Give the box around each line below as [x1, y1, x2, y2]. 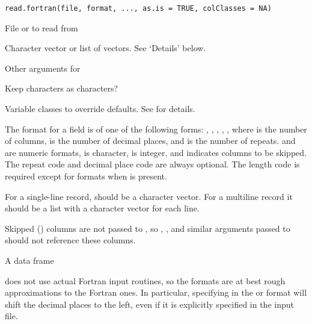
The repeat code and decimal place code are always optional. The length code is [5, 158, 300, 170]
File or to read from [5, 21, 78, 34]
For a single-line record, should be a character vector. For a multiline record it [5, 190, 293, 202]
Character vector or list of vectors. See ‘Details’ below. [5, 42, 206, 54]
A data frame [5, 254, 54, 266]
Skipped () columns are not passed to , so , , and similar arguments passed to [5, 222, 290, 234]
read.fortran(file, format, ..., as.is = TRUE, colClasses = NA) [5, 4, 272, 13]
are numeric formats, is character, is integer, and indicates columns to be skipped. [5, 146, 307, 158]
